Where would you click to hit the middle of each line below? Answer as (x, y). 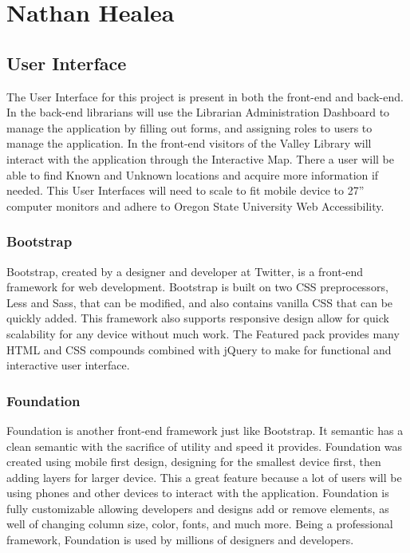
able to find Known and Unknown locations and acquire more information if (193, 174)
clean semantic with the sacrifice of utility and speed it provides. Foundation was (205, 446)
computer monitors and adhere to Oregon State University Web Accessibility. (195, 205)
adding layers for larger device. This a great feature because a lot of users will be (204, 477)
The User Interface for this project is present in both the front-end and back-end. (205, 96)
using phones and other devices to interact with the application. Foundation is (198, 493)
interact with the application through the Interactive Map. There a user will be (201, 158)
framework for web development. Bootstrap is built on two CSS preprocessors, (197, 287)
